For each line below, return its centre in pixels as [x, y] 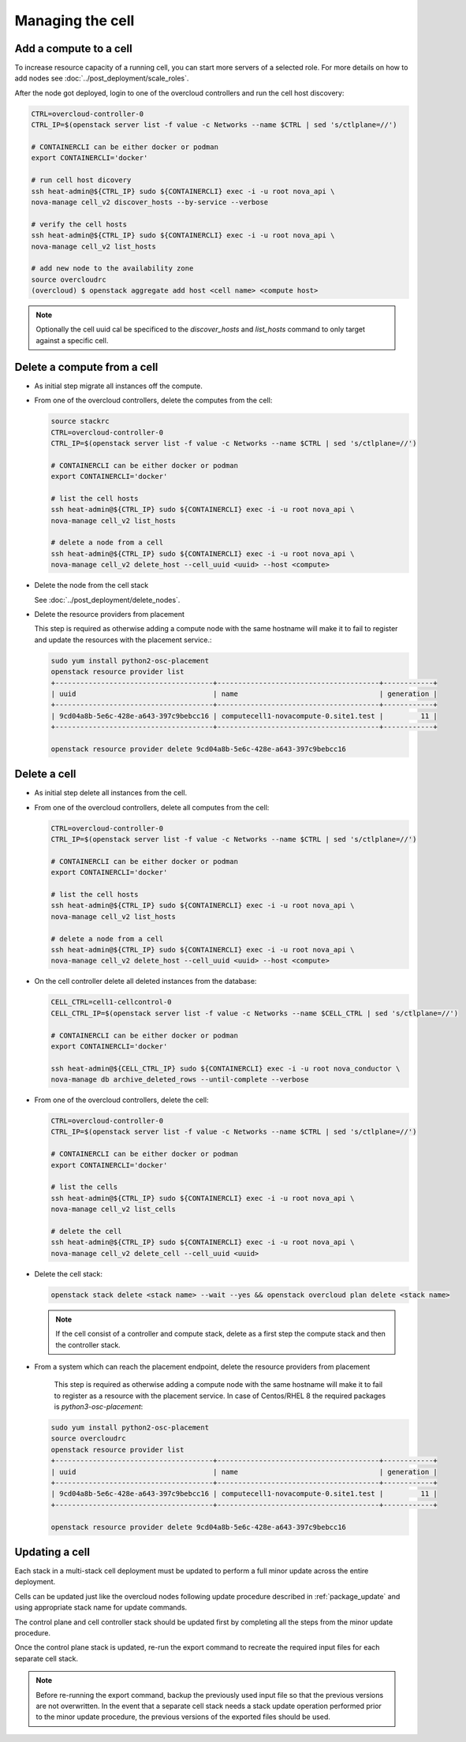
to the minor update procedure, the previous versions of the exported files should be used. [183, 1717]
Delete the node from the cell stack [91, 585]
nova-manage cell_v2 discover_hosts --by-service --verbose [150, 202]
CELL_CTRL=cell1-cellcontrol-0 [112, 1002]
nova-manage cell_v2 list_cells [114, 1209]
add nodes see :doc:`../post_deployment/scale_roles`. [102, 78]
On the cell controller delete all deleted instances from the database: [145, 981]
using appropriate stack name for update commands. [101, 1607]
